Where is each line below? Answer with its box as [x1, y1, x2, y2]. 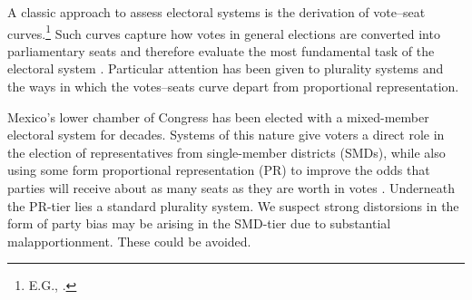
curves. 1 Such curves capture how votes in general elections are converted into [7, 21, 440, 43]
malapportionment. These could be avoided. [7, 231, 251, 250]
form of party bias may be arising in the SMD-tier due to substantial [7, 214, 391, 233]
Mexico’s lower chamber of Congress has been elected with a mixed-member [7, 107, 429, 126]
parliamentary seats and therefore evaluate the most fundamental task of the [7, 41, 435, 60]
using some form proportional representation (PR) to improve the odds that [7, 160, 430, 179]
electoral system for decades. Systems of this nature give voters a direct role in [7, 125, 445, 144]
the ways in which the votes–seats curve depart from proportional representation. [7, 77, 459, 96]
